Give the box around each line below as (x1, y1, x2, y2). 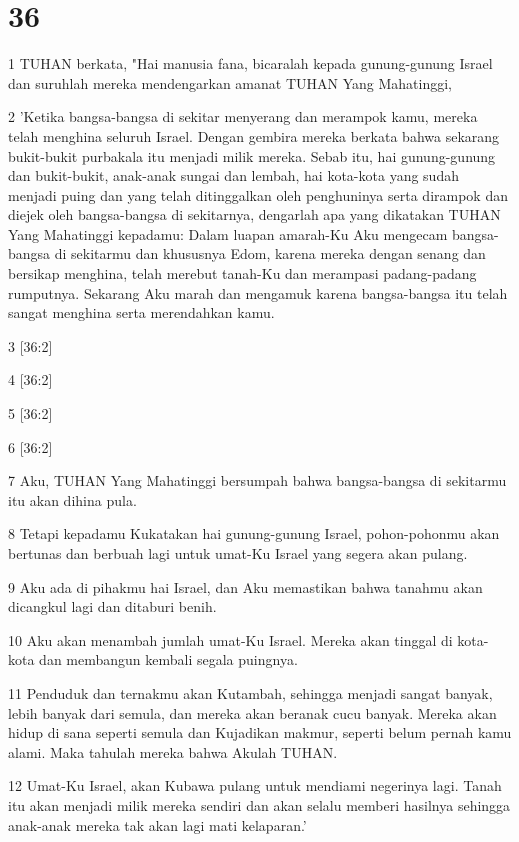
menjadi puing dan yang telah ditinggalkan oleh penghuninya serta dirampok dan (8, 184, 508, 205)
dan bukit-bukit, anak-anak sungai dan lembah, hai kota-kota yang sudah (8, 165, 459, 186)
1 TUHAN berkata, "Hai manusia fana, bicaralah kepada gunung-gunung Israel (8, 53, 493, 74)
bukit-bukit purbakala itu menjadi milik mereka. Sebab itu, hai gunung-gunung (8, 145, 496, 166)
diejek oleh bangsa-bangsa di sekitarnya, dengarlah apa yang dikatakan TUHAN (8, 204, 501, 225)
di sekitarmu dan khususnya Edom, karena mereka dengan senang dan (54, 243, 486, 264)
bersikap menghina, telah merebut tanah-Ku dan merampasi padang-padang (8, 263, 477, 284)
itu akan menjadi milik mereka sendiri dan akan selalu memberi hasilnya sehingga (8, 794, 511, 815)
